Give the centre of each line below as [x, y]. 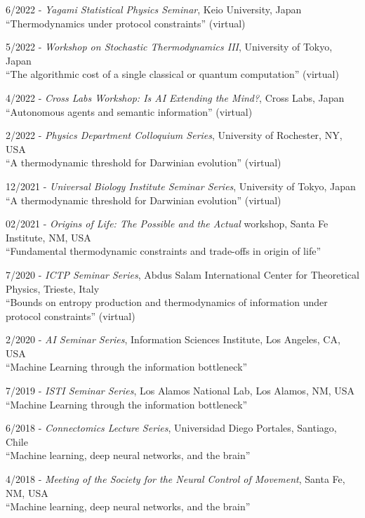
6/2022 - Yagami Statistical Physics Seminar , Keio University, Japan [154, 9]
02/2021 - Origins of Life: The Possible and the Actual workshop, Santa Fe [167, 224]
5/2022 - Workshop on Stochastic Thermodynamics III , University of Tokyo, [169, 47]
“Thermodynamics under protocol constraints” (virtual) [126, 23]
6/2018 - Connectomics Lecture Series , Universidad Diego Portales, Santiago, [171, 428]
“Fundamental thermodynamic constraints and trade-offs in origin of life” [164, 251]
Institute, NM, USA [48, 237]
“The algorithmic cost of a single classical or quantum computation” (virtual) [172, 74]
